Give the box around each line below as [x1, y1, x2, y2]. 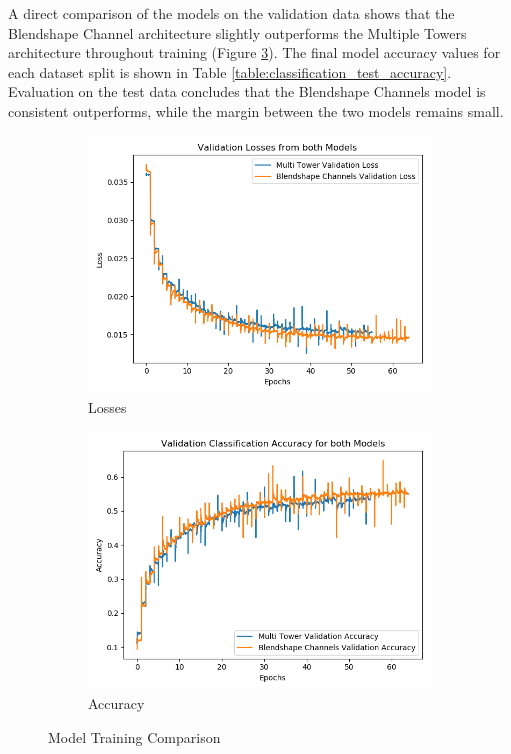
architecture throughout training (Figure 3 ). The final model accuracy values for [8, 42, 501, 63]
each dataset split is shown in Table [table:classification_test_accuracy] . [8, 61, 452, 82]
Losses [88, 397, 127, 418]
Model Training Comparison [48, 726, 221, 747]
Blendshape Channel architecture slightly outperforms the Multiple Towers [8, 22, 467, 43]
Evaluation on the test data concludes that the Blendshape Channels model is [8, 81, 486, 102]
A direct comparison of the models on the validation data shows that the [8, 3, 455, 23]
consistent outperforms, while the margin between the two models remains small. [8, 100, 504, 121]
